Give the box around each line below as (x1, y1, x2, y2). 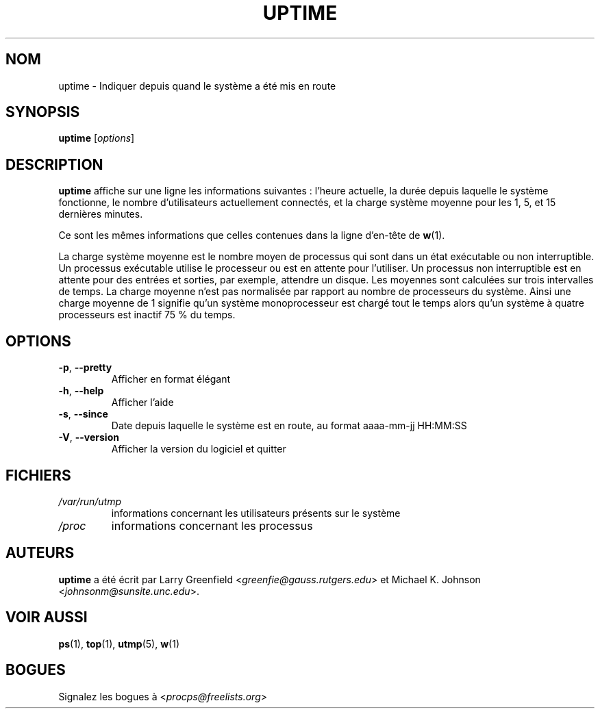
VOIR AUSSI (5, 609, 88, 626)
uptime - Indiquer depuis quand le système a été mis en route (58, 79, 336, 92)
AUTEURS (5, 544, 75, 562)
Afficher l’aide (111, 396, 174, 409)
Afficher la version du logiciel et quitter (111, 443, 286, 455)
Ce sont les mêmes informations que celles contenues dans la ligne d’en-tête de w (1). (58, 229, 445, 242)
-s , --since (58, 408, 108, 420)
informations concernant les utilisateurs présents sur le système (111, 507, 401, 519)
